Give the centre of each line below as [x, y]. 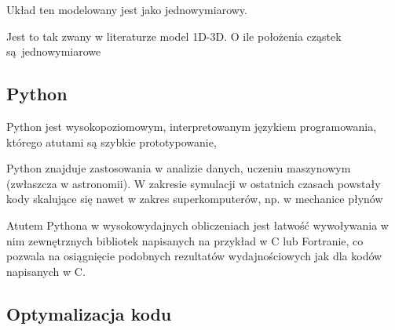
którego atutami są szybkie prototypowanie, [112, 141]
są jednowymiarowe [54, 51]
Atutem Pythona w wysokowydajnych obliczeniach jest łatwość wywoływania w [197, 225]
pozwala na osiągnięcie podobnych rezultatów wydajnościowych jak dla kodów [194, 256]
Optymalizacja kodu [89, 313]
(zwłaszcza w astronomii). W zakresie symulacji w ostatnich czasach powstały [194, 183]
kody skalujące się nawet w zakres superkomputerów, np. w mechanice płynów [195, 199]
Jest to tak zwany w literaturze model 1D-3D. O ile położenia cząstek [174, 36]
